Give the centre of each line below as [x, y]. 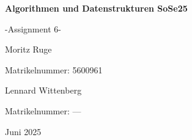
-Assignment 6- [33, 28]
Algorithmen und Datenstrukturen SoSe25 [96, 8]
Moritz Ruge [28, 49]
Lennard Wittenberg [43, 90]
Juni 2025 [23, 131]
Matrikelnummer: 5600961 [54, 69]
